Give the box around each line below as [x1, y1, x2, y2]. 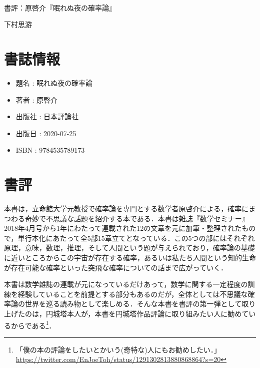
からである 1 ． [10, 318, 56, 330]
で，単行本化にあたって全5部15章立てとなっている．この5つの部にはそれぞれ [4, 232, 255, 243]
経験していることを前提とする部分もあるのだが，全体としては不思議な [17, 288, 248, 299]
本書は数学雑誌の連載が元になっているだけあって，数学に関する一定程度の [4, 279, 248, 289]
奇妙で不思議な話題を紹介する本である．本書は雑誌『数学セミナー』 [24, 213, 249, 223]
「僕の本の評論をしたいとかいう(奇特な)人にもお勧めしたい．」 [15, 344, 221, 354]
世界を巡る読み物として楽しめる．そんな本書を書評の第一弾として [24, 298, 242, 309]
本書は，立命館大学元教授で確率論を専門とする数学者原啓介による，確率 [4, 203, 242, 213]
